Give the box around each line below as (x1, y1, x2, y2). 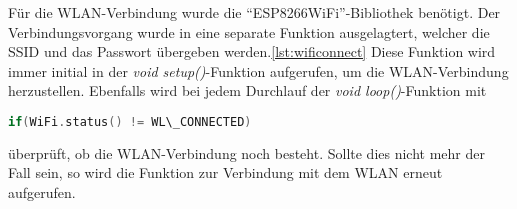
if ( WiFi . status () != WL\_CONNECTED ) (8, 114, 252, 129)
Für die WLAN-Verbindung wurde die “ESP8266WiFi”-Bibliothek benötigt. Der (8, 2, 501, 22)
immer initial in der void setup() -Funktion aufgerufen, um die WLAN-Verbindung (8, 60, 509, 81)
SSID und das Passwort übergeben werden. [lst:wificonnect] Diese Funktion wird (8, 41, 496, 62)
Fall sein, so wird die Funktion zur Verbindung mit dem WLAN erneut (8, 162, 443, 183)
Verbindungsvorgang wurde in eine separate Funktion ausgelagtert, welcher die (8, 21, 490, 42)
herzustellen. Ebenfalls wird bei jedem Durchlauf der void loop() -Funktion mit (8, 80, 487, 101)
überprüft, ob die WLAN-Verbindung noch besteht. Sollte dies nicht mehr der (8, 142, 485, 163)
